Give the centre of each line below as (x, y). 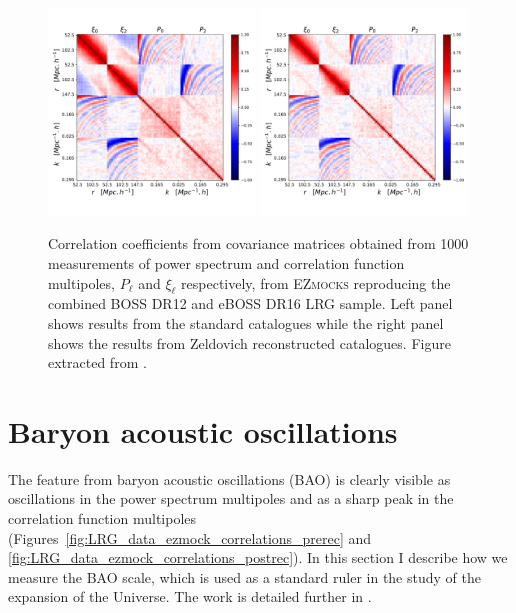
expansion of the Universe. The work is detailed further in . (190, 596)
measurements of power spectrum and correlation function (226, 262)
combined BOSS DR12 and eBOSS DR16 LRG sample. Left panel (250, 303)
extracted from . (97, 362)
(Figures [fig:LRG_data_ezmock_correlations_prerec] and (190, 537)
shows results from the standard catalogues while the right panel (246, 322)
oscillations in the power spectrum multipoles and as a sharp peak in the (231, 498)
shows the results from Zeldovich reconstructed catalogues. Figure (249, 342)
